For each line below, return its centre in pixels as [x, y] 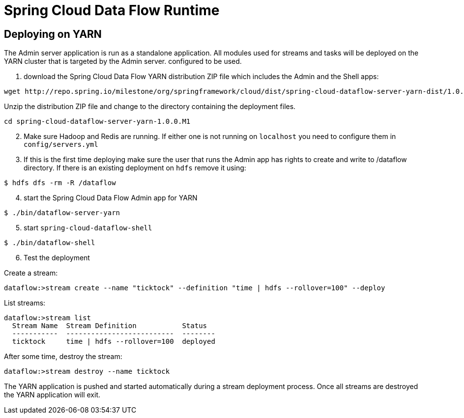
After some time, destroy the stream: [63, 357]
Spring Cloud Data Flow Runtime [112, 10]
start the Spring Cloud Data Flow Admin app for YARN [111, 198]
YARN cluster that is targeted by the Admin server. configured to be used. [123, 61]
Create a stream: [31, 273]
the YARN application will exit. [52, 395]
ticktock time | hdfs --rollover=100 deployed [114, 342]
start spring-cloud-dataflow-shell [88, 228]
